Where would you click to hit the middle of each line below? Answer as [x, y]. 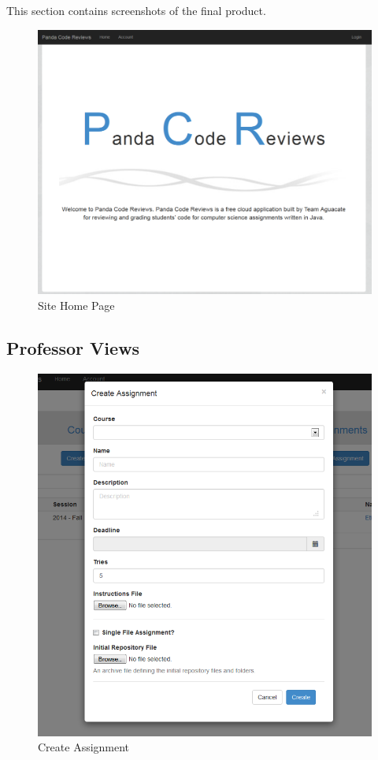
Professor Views [73, 347]
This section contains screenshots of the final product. [136, 10]
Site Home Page [76, 305]
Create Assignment [84, 747]
